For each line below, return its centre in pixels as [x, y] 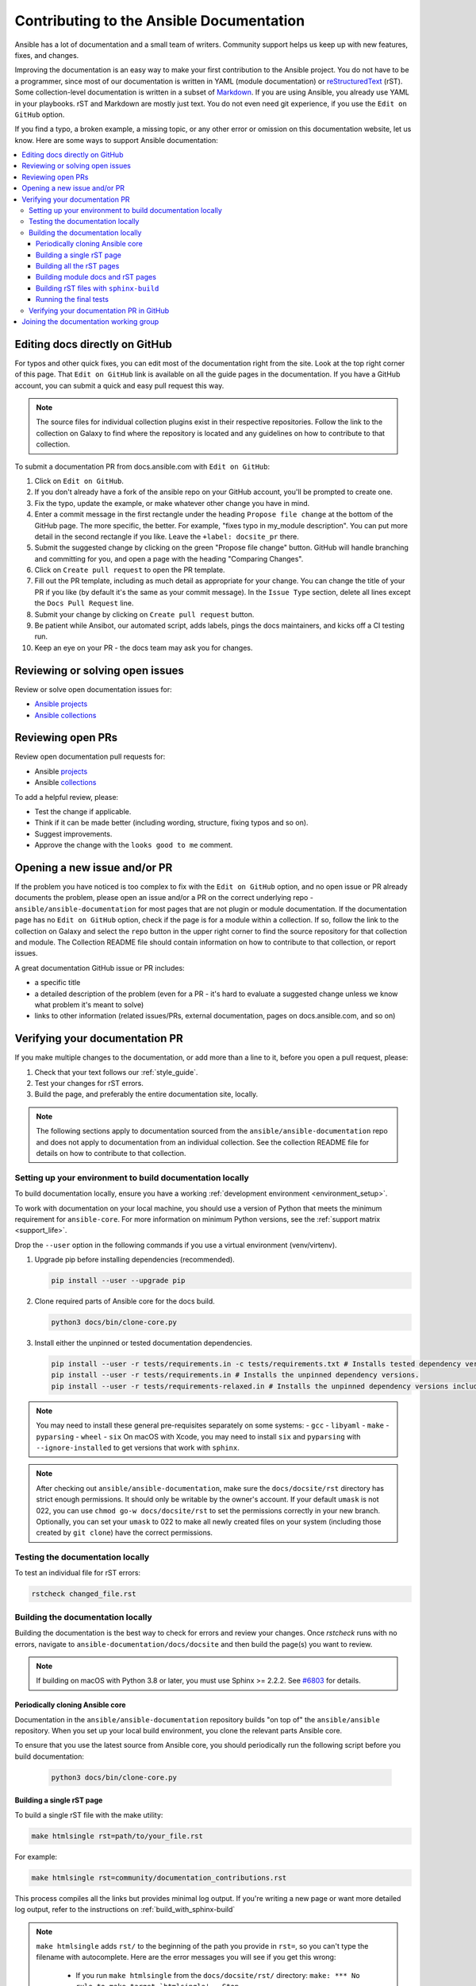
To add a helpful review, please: [67, 797]
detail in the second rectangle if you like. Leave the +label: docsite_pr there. [167, 536]
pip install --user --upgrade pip [118, 1281]
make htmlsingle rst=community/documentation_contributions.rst [159, 1878]
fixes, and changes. [47, 55]
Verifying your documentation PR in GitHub [99, 311]
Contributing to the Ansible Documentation [160, 21]
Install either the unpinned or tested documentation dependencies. [144, 1343]
